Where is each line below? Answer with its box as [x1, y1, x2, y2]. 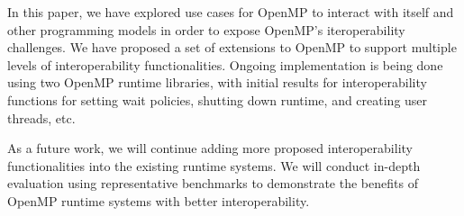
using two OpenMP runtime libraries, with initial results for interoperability [7, 73, 427, 92]
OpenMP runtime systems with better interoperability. [7, 191, 310, 210]
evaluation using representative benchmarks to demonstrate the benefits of [7, 174, 418, 193]
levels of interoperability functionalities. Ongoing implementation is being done [7, 55, 443, 74]
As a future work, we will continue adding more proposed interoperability [7, 139, 413, 157]
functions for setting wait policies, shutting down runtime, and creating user [7, 90, 428, 109]
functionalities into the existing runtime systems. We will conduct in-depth [7, 156, 421, 175]
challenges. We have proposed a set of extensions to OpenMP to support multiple [7, 38, 457, 57]
